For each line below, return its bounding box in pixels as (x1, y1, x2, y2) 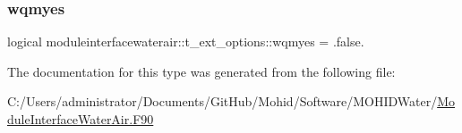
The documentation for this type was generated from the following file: (7, 62, 396, 80)
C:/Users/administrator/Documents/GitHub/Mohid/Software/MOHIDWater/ (7, 92, 438, 111)
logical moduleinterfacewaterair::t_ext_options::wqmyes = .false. (7, 32, 364, 51)
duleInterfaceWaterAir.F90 (7, 110, 154, 128)
